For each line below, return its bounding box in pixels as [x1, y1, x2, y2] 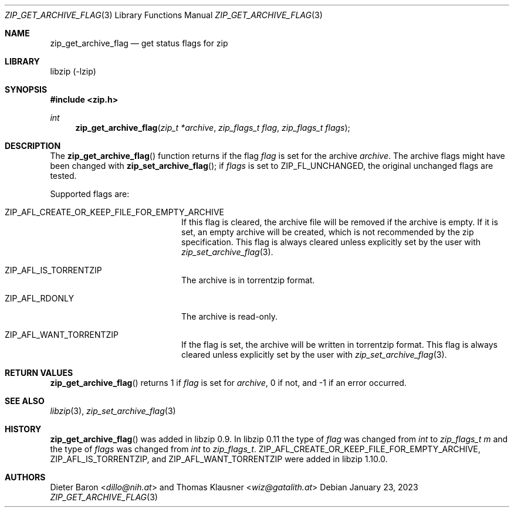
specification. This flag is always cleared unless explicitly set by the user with [181, 237, 481, 247]
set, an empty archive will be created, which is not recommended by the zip [181, 227, 474, 237]
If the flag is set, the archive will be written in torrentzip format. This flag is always [181, 340, 498, 350]
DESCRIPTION [5, 141, 61, 151]
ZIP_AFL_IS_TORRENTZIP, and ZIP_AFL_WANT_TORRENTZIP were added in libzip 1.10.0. [50, 454, 388, 464]
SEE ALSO [5, 396, 45, 406]
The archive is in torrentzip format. [181, 275, 315, 285]
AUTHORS [5, 472, 46, 482]
